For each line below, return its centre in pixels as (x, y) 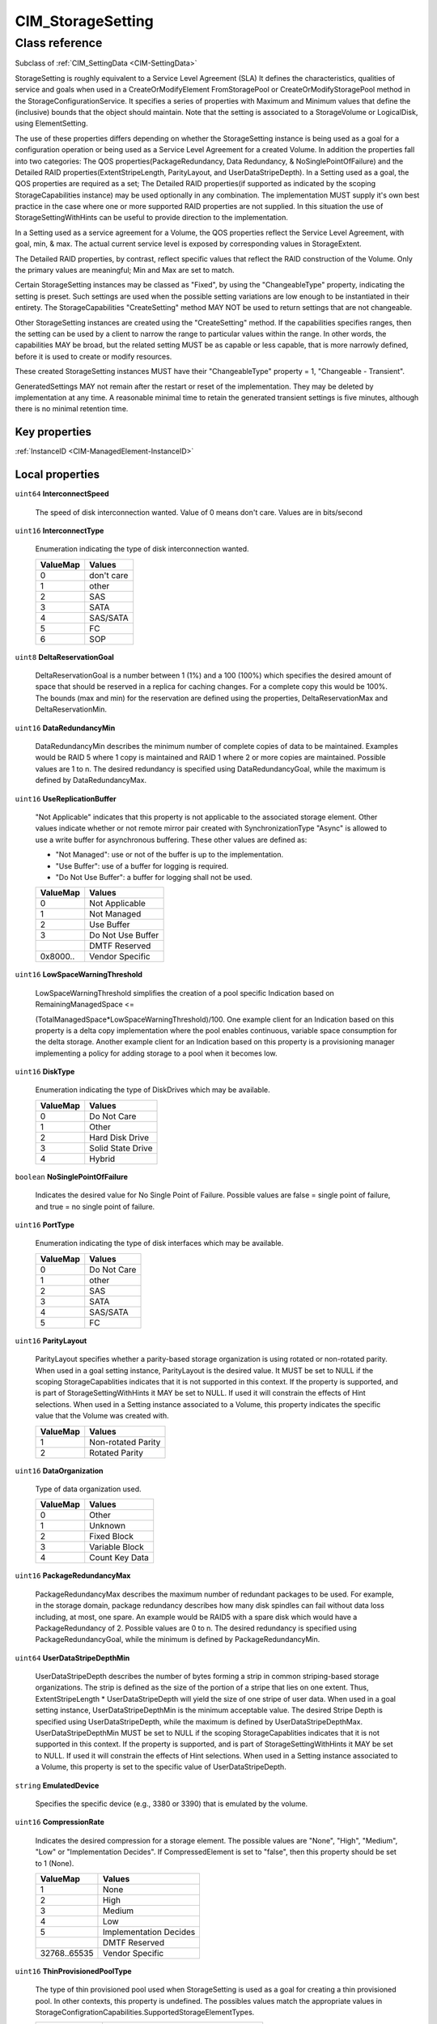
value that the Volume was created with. (102, 1416)
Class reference (59, 43)
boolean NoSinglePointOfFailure (72, 1176)
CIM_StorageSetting (84, 21)
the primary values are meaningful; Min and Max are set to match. (125, 270)
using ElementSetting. (51, 123)
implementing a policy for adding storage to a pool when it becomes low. (157, 1053)
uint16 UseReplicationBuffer (66, 798)
